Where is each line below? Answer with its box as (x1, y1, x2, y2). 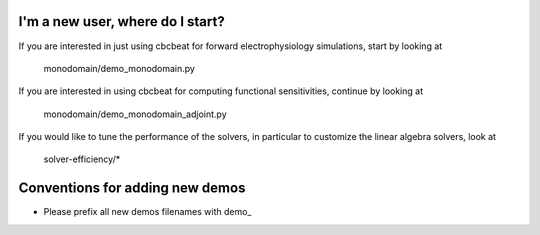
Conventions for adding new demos (18, 180, 246, 197)
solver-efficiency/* (43, 153, 121, 165)
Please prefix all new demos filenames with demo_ (43, 206, 252, 218)
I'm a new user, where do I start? (18, 13, 225, 30)
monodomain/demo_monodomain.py (43, 62, 195, 74)
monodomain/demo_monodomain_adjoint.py (43, 108, 227, 120)
